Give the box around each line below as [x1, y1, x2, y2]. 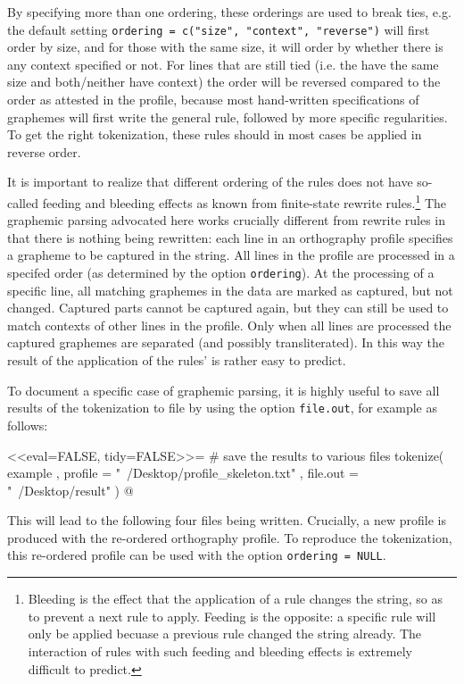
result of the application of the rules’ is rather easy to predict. [7, 351, 346, 370]
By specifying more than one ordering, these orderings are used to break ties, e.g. [7, 3, 452, 21]
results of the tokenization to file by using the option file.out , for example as [7, 398, 437, 417]
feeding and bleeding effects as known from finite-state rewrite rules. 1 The [42, 191, 447, 212]
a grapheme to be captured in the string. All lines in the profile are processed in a [7, 246, 455, 264]
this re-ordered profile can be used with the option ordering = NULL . [7, 546, 386, 564]
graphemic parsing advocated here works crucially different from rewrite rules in [7, 211, 446, 229]
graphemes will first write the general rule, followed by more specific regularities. [7, 107, 448, 126]
